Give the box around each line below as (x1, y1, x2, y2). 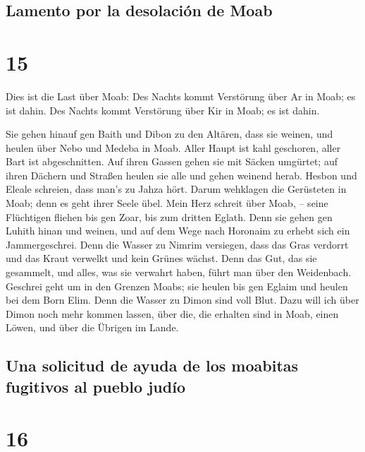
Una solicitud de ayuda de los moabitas (6, 355, 299, 376)
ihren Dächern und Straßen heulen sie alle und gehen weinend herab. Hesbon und (6, 167, 357, 182)
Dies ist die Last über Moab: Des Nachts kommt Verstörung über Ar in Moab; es (6, 88, 356, 103)
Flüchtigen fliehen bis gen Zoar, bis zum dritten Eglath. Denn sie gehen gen (6, 209, 333, 224)
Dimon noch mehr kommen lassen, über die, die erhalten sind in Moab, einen (6, 306, 339, 321)
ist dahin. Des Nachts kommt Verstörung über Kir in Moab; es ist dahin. (6, 102, 320, 117)
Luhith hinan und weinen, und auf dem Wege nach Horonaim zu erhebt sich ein (6, 223, 350, 238)
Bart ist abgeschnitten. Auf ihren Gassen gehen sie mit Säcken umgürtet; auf (6, 154, 338, 169)
